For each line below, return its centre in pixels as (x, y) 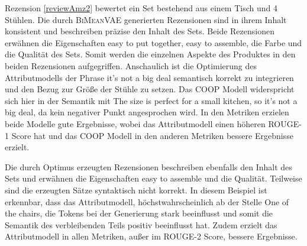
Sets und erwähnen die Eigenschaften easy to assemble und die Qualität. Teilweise (153, 178)
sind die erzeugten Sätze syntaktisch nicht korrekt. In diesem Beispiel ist (136, 190)
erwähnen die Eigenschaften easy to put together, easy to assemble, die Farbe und (153, 42)
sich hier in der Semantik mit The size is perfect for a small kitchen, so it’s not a (151, 100)
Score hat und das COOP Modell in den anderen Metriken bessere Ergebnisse (152, 135)
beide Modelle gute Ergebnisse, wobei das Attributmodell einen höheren (135, 123)
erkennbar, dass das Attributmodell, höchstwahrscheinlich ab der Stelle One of (147, 201)
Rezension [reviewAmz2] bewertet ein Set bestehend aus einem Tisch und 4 (141, 8)
